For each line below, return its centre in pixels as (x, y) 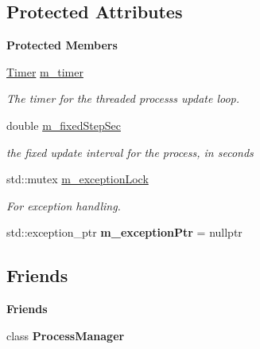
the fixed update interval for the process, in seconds (130, 152)
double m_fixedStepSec (64, 125)
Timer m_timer (45, 71)
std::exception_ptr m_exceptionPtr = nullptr (124, 232)
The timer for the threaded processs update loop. (123, 98)
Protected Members (62, 45)
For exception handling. (64, 205)
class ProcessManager (66, 335)
